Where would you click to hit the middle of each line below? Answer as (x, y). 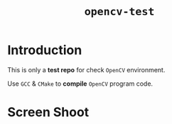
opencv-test (119, 12)
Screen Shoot (48, 112)
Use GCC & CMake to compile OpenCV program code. (80, 84)
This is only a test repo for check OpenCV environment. (86, 69)
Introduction (45, 50)
